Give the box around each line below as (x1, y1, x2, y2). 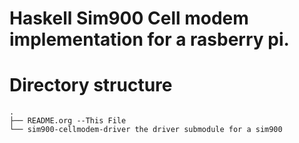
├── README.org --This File (9, 116, 127, 126)
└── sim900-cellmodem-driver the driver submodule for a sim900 (9, 125, 283, 135)
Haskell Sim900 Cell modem (9, 7, 249, 30)
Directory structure (9, 74, 173, 97)
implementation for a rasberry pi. (9, 28, 290, 51)
